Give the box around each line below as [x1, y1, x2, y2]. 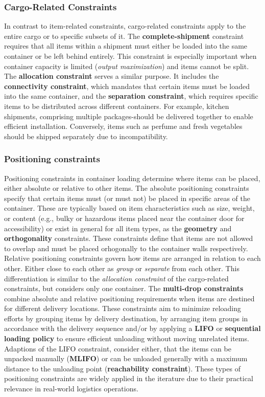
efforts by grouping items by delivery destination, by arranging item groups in [4, 313, 248, 323]
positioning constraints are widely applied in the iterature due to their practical [4, 373, 253, 384]
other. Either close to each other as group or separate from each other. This [4, 262, 239, 273]
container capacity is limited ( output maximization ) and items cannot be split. [4, 60, 249, 71]
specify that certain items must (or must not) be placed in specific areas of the [4, 192, 250, 203]
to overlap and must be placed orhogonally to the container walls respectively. [4, 242, 248, 253]
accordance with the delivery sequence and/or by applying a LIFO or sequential [4, 323, 261, 334]
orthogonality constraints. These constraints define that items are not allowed [4, 233, 253, 244]
